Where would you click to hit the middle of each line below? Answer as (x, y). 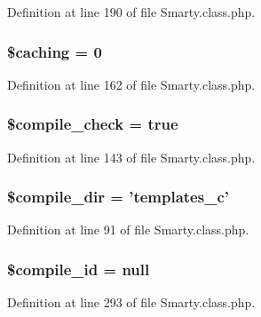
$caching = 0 (55, 51)
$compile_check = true (93, 124)
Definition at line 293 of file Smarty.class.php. (131, 302)
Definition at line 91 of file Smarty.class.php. (128, 230)
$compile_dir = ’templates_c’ (118, 197)
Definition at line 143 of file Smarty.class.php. (131, 157)
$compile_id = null (79, 269)
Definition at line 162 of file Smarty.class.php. (131, 84)
